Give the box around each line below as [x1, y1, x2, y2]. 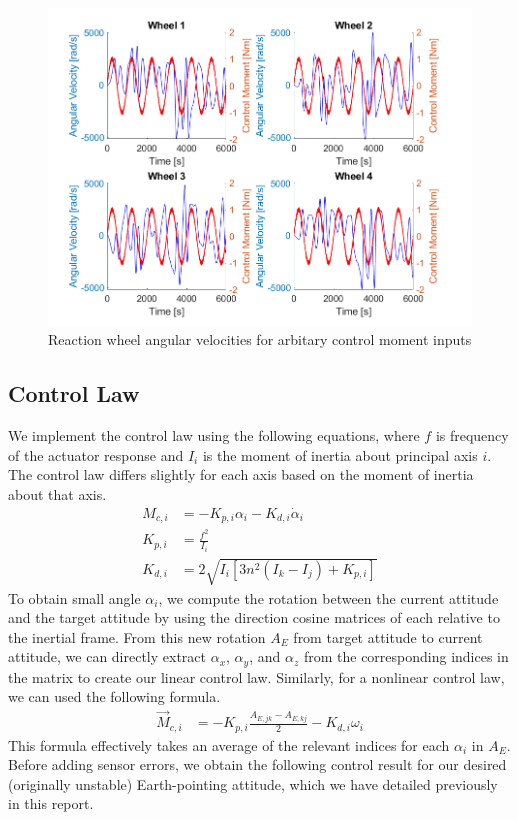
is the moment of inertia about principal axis [202, 444, 478, 465]
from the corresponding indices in [303, 646, 509, 667]
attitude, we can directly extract [8, 646, 207, 667]
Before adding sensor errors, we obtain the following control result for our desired [8, 754, 507, 775]
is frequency [435, 425, 509, 446]
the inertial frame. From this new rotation [8, 626, 266, 647]
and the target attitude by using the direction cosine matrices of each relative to [8, 607, 500, 628]
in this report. [8, 793, 94, 814]
